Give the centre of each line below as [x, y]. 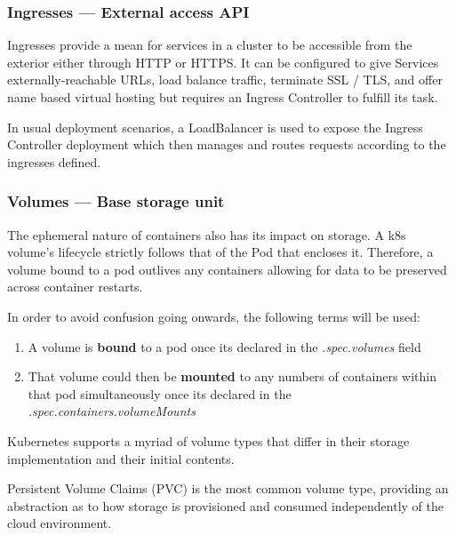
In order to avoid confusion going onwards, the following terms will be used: [214, 316]
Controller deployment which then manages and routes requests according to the [227, 144]
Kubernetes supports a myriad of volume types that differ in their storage [208, 440]
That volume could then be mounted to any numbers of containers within [232, 376]
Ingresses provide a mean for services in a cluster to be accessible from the [210, 45]
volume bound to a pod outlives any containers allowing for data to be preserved [227, 269]
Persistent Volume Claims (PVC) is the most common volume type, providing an [228, 488]
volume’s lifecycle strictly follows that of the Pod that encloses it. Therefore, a [220, 252]
